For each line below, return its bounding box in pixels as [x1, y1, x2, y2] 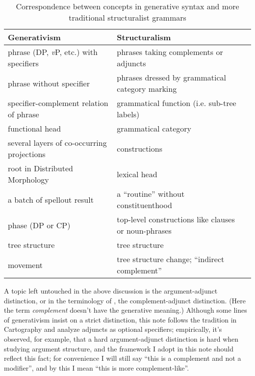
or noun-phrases [117, 225, 172, 236]
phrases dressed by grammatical [117, 72, 227, 83]
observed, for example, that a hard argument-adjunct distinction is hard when [4, 333, 239, 344]
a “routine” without [117, 188, 185, 199]
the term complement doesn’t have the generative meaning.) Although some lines [4, 305, 247, 315]
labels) [117, 108, 140, 120]
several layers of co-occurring [8, 137, 107, 148]
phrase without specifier [8, 77, 90, 89]
